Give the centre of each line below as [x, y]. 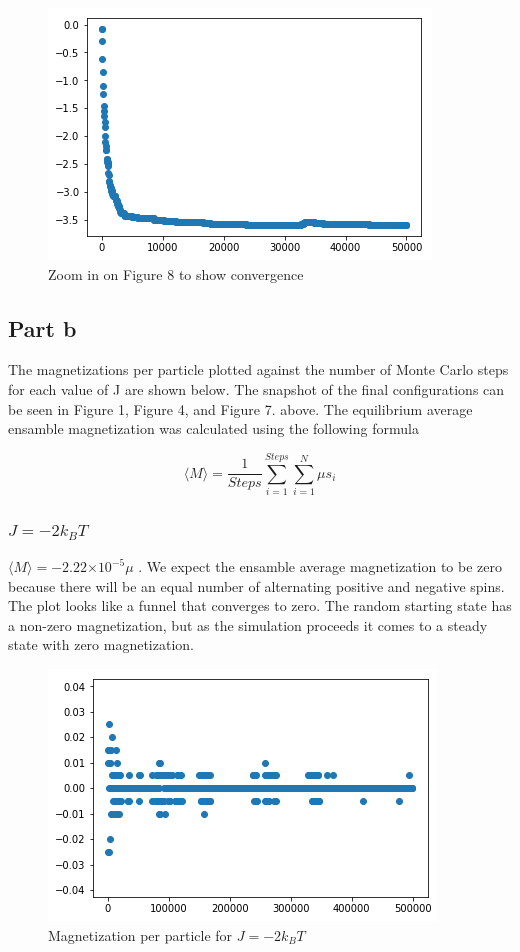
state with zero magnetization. [101, 644]
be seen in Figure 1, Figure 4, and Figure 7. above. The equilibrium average [240, 408]
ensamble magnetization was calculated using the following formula [213, 428]
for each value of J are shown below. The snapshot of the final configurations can [256, 388]
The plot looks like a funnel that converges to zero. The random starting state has [260, 605]
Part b [42, 327]
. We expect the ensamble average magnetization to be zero [320, 566]
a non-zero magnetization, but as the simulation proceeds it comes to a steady [248, 624]
